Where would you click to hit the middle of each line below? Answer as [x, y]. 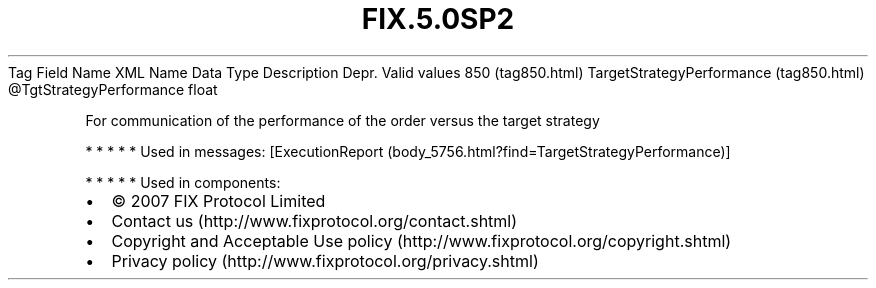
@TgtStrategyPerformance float [113, 89]
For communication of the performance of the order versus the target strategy [342, 120]
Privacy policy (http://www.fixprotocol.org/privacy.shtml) [325, 260]
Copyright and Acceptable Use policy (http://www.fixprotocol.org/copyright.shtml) [421, 240]
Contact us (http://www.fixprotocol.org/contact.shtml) [314, 220]
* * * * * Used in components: [183, 182]
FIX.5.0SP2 [438, 19]
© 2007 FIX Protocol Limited [218, 200]
